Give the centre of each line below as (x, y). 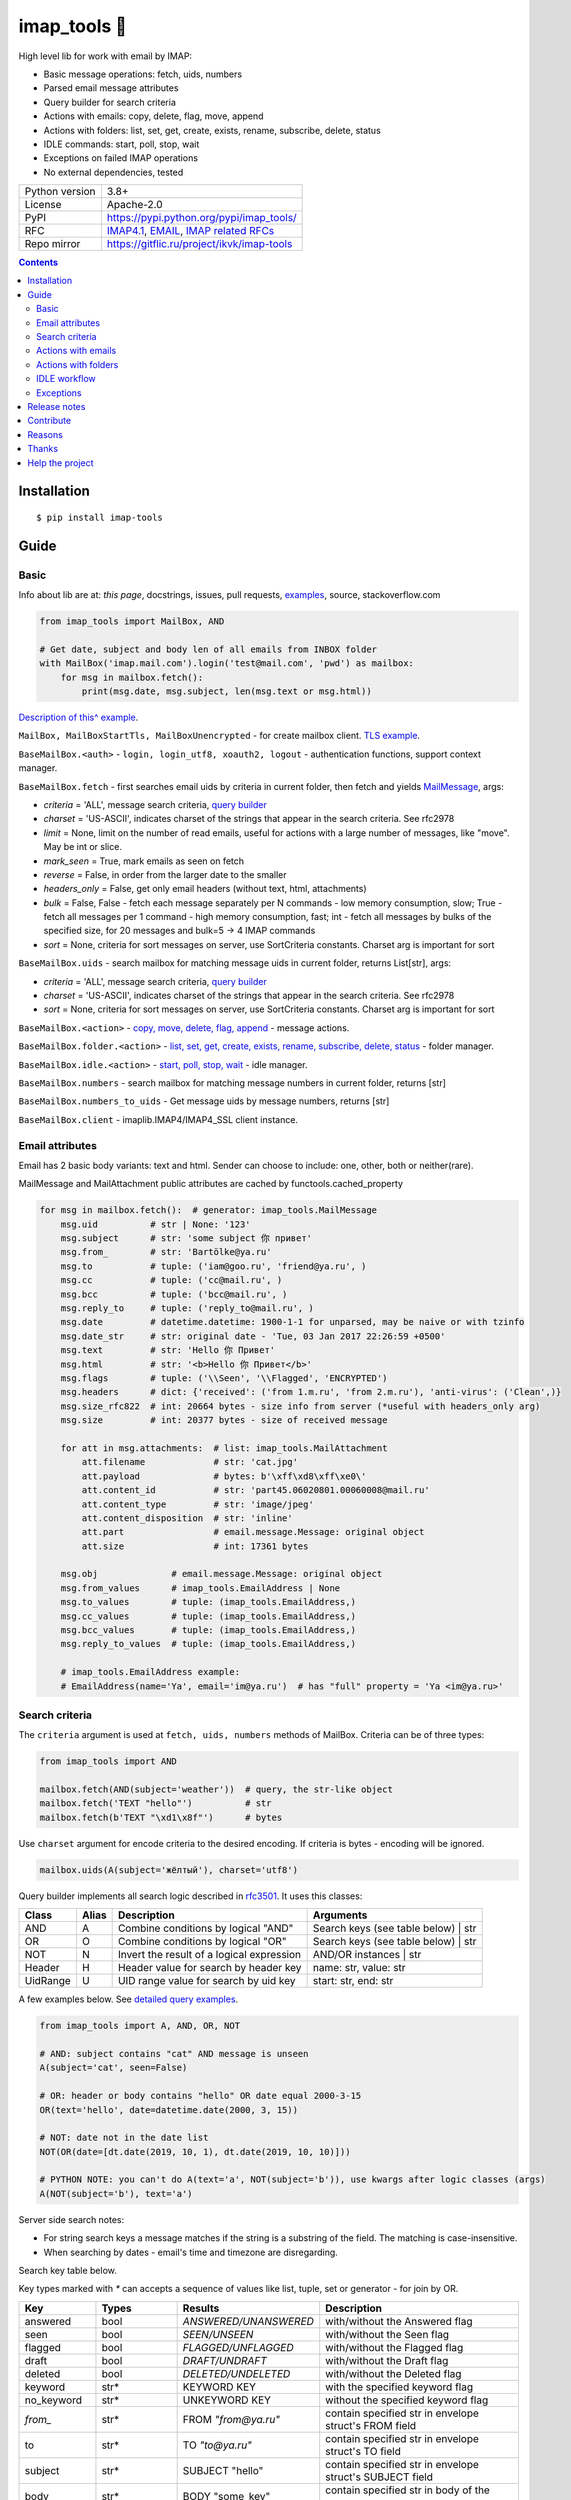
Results (201, 2308)
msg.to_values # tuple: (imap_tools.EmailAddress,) (208, 1602)
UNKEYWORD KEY (227, 2400)
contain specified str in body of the (407, 2490)
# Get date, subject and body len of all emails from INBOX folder (208, 649)
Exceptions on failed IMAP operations (121, 158)
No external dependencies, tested (113, 172)
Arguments (340, 1915)
